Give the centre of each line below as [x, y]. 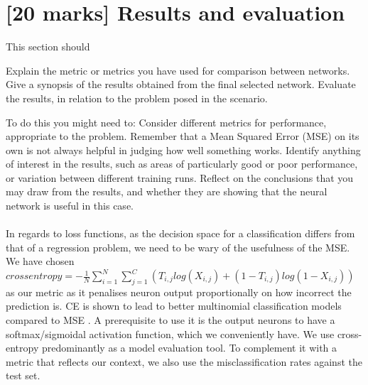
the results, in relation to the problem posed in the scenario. [137, 98]
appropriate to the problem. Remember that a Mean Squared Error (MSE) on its [183, 136]
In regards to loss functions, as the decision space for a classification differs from [180, 233]
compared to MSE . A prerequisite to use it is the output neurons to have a [171, 320]
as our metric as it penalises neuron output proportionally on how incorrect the [179, 292]
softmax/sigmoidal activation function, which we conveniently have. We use [170, 334]
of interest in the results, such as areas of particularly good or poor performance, [182, 164]
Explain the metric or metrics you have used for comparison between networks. [178, 70]
